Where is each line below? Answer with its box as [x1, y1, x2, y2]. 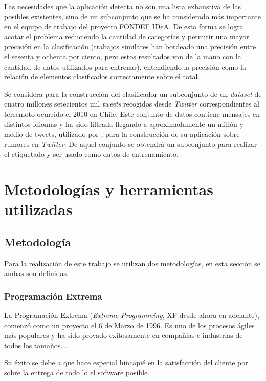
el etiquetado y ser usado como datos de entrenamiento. [4, 149, 179, 159]
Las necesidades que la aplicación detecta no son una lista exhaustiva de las [4, 1, 241, 11]
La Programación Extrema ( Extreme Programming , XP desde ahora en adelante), [4, 310, 259, 321]
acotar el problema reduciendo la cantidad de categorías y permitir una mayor [4, 31, 249, 41]
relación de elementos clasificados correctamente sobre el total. [4, 71, 200, 82]
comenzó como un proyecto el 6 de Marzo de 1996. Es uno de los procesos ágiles [4, 320, 255, 330]
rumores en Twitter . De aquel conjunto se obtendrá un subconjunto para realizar [4, 138, 257, 149]
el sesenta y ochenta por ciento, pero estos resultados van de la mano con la [4, 51, 241, 61]
